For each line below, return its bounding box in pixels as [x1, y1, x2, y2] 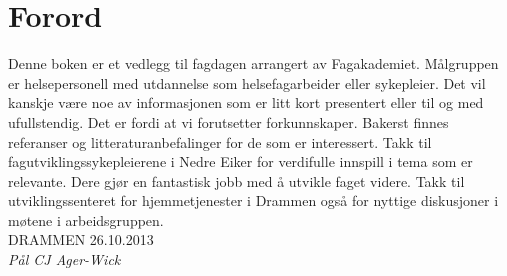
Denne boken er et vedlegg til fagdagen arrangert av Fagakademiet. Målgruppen [8, 53, 499, 74]
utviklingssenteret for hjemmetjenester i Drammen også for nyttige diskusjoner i [8, 190, 499, 211]
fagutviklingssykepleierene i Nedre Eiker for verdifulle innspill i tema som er [8, 151, 473, 172]
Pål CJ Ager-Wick [8, 249, 121, 270]
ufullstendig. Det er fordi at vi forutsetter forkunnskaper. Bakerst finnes [8, 111, 449, 132]
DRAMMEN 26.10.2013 [8, 229, 154, 250]
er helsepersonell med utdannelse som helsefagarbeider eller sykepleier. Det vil [8, 72, 486, 93]
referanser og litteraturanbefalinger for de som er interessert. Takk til [8, 131, 432, 152]
